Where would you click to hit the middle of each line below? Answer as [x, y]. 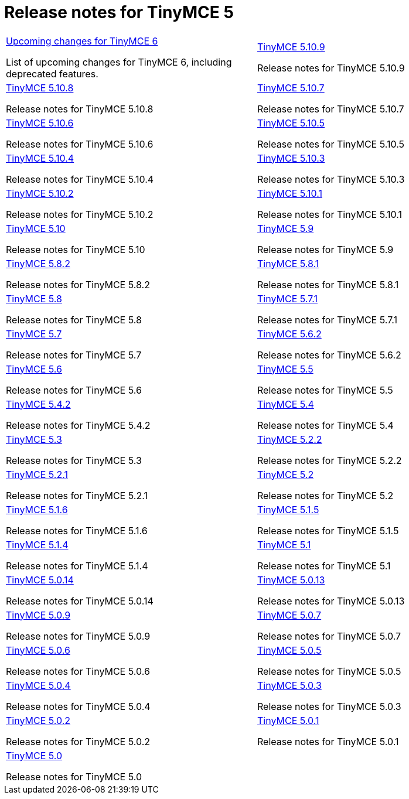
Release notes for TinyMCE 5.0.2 [78, 741]
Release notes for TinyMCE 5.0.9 [78, 636]
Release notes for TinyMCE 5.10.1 [330, 214]
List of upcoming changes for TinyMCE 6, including [119, 62]
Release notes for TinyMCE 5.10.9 [331, 68]
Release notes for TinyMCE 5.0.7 [329, 636]
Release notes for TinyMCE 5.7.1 [327, 320]
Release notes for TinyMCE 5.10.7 [331, 109]
